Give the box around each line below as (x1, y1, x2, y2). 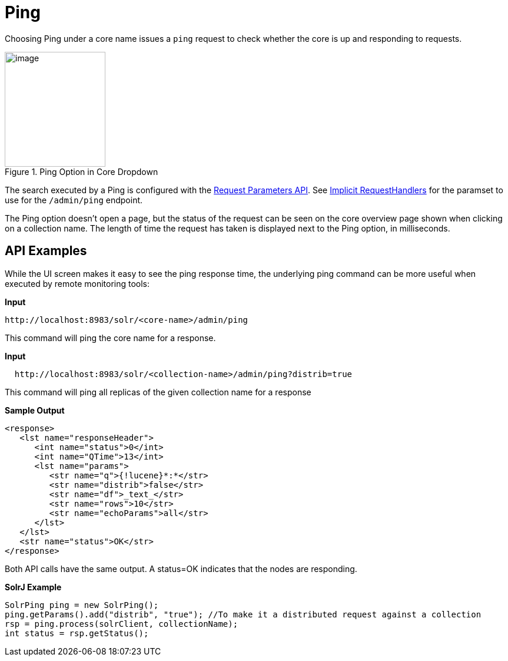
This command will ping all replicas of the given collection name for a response (5, 386, 311, 397)
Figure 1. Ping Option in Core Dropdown (5, 166, 158, 177)
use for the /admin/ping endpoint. (5, 194, 143, 205)
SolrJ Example (5, 581, 62, 592)
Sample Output (5, 405, 65, 415)
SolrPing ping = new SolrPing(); (5, 600, 159, 610)
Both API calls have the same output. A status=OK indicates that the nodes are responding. (5, 563, 357, 574)
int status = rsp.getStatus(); (5, 628, 149, 638)
